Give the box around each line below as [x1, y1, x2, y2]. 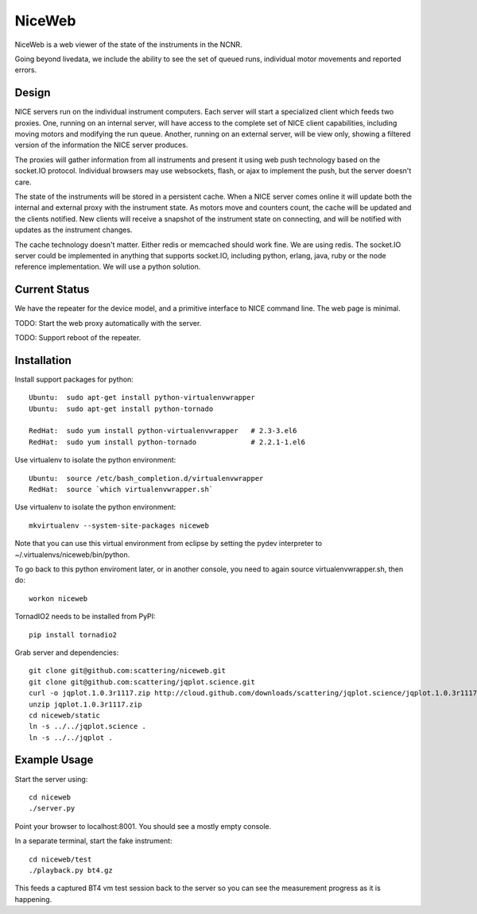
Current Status [14, 283, 90, 296]
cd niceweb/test [29, 854, 92, 864]
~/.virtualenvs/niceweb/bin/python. [14, 549, 130, 560]
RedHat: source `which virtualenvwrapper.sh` [29, 485, 214, 494]
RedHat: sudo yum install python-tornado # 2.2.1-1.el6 [29, 437, 306, 447]
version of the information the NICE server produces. [14, 140, 188, 150]
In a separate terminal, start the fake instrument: [14, 836, 173, 846]
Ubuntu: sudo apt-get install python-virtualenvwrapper [29, 393, 256, 402]
